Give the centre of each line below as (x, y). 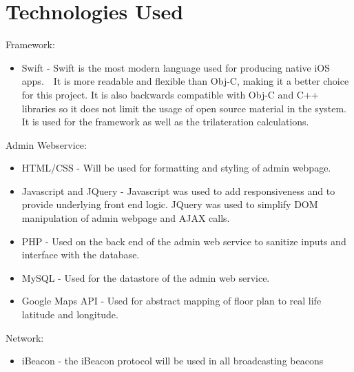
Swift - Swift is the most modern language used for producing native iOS (176, 67)
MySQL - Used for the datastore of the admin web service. (146, 277)
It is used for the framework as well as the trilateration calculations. (165, 122)
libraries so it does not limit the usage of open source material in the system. (184, 108)
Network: (25, 337)
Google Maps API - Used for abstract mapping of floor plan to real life (171, 301)
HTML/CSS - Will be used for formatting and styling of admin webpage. (176, 168)
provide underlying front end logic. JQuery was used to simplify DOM (170, 204)
